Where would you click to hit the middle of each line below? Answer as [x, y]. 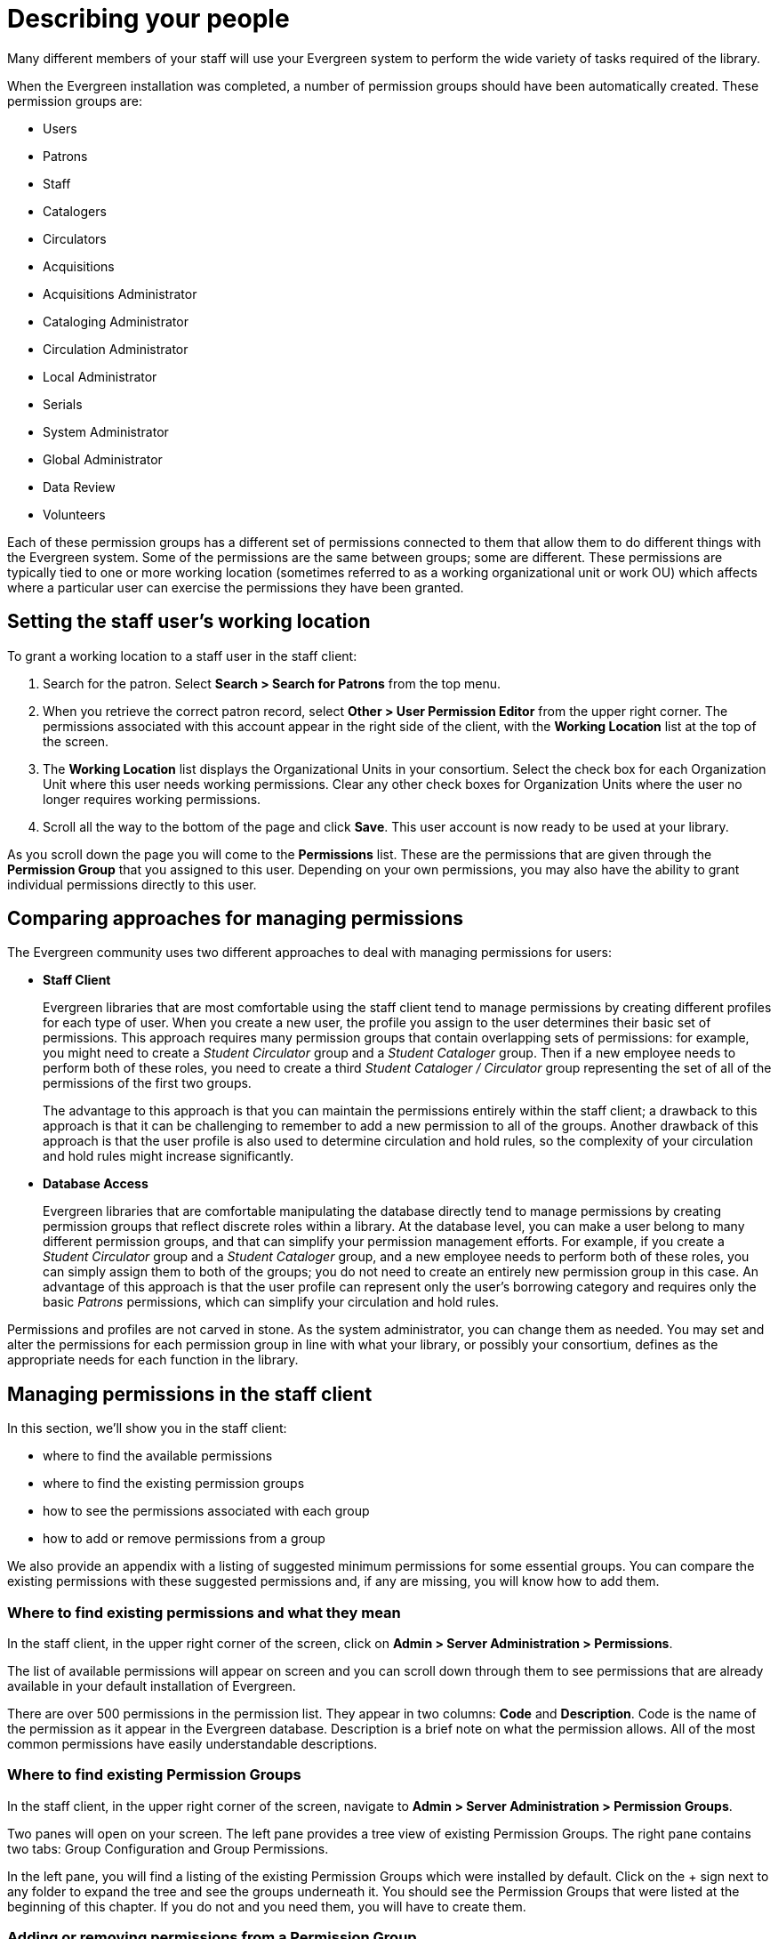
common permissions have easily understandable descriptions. [192, 1744]
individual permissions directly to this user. [132, 884]
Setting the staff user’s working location [189, 622]
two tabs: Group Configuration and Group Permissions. [168, 1848]
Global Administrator [103, 459]
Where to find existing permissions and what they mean [204, 1612]
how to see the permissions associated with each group [206, 1511]
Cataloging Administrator [116, 321]
